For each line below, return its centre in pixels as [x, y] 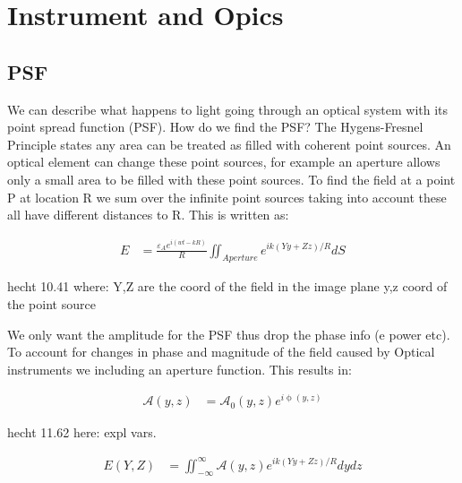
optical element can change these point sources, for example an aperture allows [224, 162]
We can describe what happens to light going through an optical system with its [228, 109]
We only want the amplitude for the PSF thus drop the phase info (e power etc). [229, 334]
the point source [51, 303]
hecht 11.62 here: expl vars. [82, 432]
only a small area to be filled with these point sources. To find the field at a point [231, 179]
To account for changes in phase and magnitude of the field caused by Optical [221, 352]
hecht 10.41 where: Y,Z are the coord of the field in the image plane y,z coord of [227, 286]
